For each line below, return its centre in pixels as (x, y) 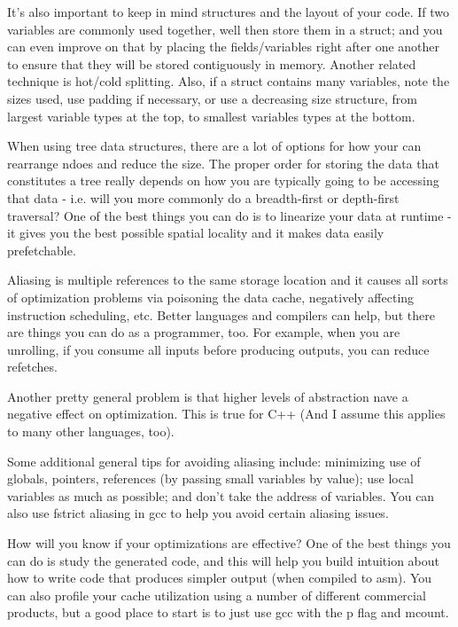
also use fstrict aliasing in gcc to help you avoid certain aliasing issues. (198, 513)
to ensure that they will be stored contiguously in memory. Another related (212, 63)
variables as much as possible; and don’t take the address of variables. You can (221, 495)
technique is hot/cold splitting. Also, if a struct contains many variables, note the (229, 81)
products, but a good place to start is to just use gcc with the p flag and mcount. (228, 612)
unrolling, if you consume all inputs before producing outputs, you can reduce (218, 349)
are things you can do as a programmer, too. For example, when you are (204, 332)
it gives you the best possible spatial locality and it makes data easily (196, 233)
